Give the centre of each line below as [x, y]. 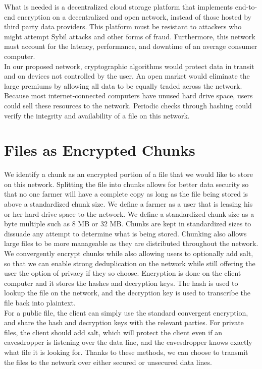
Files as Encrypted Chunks [100, 150]
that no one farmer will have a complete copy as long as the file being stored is [126, 194]
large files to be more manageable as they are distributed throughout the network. [131, 243]
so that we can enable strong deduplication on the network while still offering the [130, 263]
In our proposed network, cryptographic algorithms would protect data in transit [129, 66]
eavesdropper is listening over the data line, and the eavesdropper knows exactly [128, 342]
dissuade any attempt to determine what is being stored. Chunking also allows [125, 233]
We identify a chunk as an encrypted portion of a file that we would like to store [128, 174]
